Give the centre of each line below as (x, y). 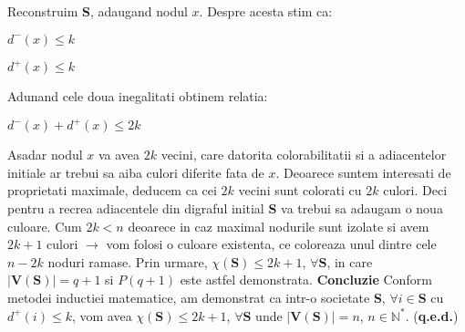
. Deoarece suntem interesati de (363, 172)
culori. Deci (415, 190)
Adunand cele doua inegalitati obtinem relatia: (138, 96)
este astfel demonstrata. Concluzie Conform (306, 280)
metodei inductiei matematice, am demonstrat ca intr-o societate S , (196, 297)
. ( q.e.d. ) (432, 315)
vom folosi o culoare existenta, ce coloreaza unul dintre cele (271, 244)
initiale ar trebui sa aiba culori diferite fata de (136, 172)
